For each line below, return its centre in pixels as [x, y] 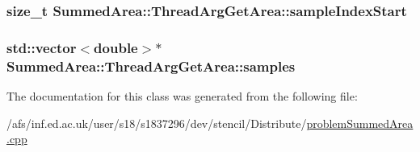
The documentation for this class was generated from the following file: [182, 95]
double [116, 47]
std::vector [42, 47]
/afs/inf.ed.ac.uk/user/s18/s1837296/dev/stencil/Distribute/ [157, 123]
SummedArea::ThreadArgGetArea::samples [151, 66]
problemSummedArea [360, 123]
